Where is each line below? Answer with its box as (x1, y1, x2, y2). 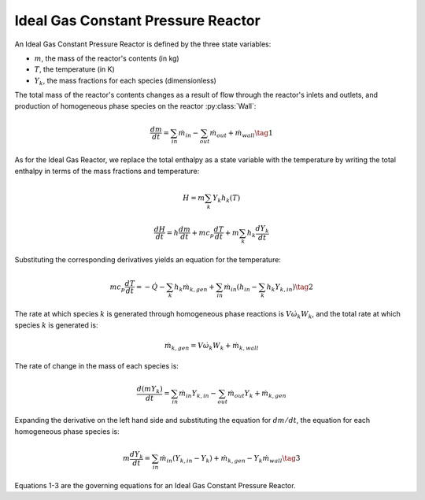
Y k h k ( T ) (213, 193, 241, 204)
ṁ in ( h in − (224, 282, 258, 293)
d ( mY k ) (136, 384, 163, 395)
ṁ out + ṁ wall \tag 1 (209, 128, 273, 139)
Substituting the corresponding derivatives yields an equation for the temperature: (14, 255, 281, 265)
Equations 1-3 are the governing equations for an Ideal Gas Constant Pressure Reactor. (14, 480, 296, 490)
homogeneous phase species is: (14, 426, 120, 436)
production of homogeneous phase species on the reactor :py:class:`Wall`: (14, 101, 257, 110)
